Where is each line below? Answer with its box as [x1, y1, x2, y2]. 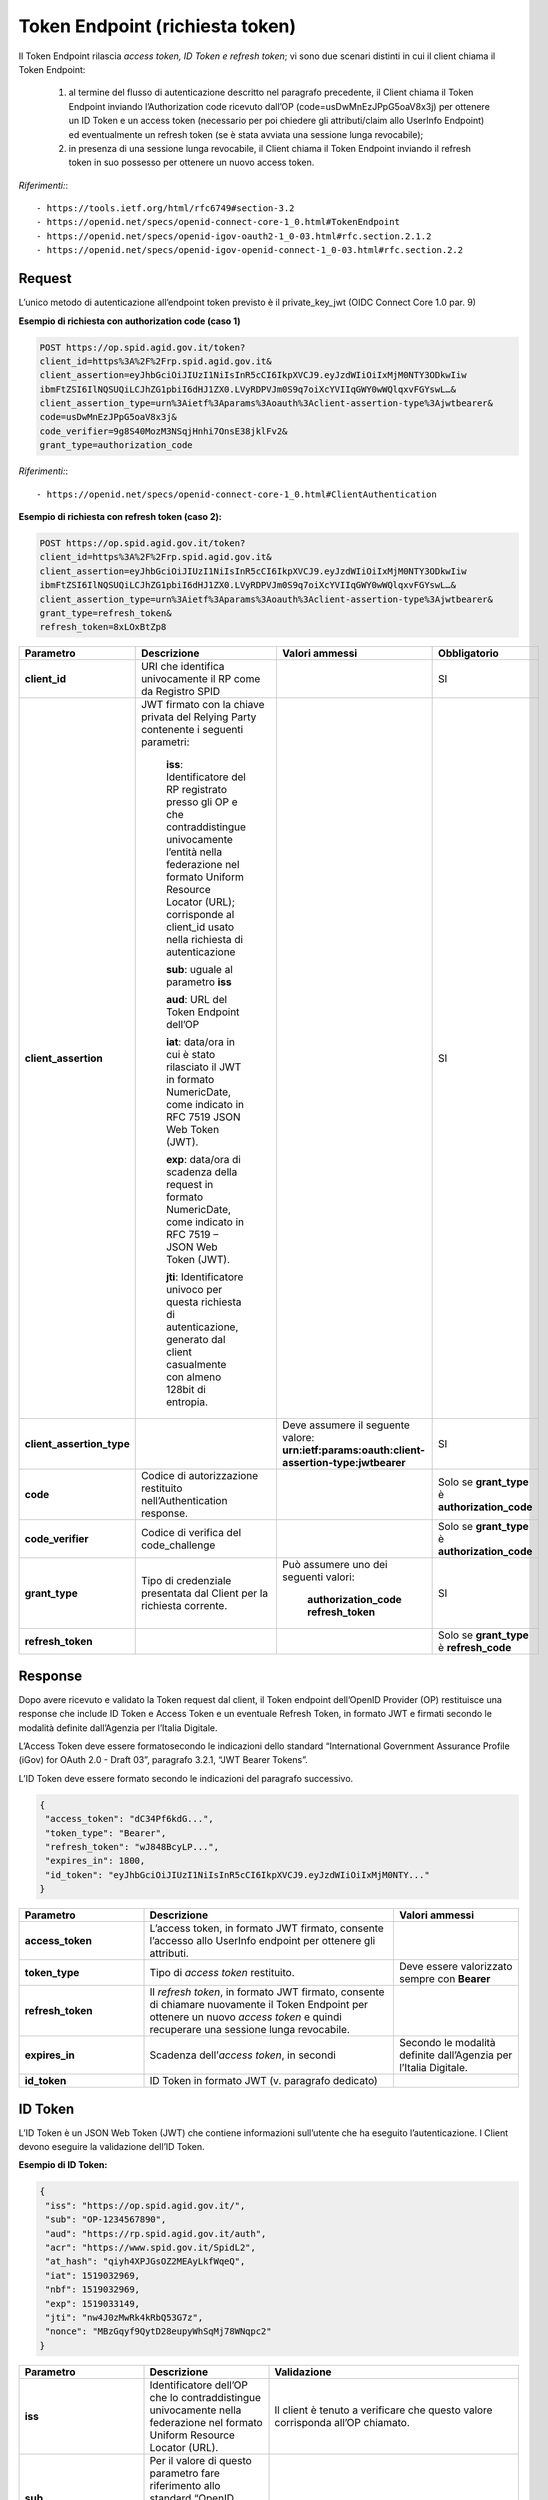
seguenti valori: [281, 1570, 355, 1584]
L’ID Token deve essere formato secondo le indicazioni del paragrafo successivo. [18, 1772, 354, 1784]
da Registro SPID [140, 685, 221, 699]
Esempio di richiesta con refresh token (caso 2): [18, 511, 222, 523]
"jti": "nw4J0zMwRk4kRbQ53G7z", [45, 2311, 204, 2323]
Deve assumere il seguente [281, 1418, 410, 1432]
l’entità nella [165, 845, 223, 859]
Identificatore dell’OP [149, 2378, 249, 2392]
